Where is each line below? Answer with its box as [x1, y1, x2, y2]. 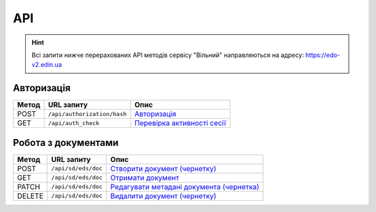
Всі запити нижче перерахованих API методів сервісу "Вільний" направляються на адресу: [31, 51, 304, 59]
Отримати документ [110, 172, 180, 182]
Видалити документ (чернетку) [110, 191, 217, 201]
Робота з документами [13, 136, 119, 149]
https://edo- [305, 51, 340, 59]
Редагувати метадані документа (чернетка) [110, 181, 260, 191]
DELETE [17, 191, 44, 201]
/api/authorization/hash [47, 110, 127, 117]
